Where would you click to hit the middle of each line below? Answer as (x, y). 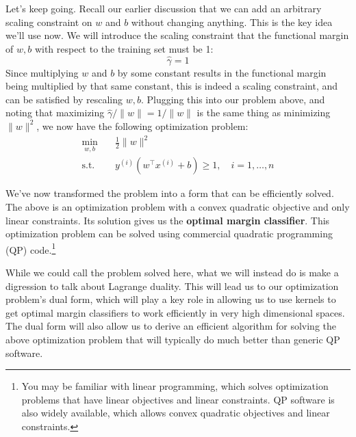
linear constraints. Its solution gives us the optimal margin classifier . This (168, 220)
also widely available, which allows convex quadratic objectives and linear (176, 413)
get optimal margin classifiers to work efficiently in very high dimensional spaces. (175, 312)
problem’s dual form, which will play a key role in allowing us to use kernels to (171, 299)
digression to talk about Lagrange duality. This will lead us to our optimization (172, 286)
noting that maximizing (55, 112)
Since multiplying (42, 72)
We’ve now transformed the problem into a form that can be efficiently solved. (170, 193)
